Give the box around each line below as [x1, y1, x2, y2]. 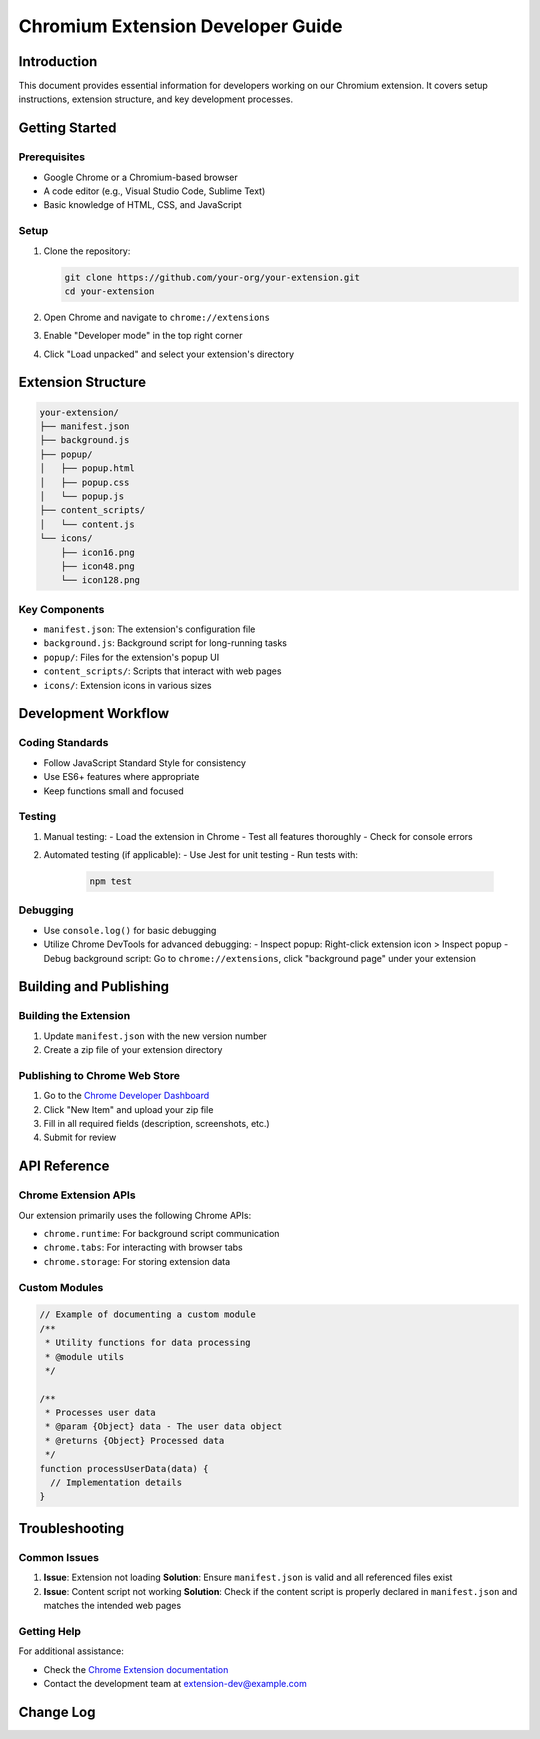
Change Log [18, 1703, 96, 1720]
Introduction [18, 53, 98, 70]
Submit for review [43, 1131, 117, 1144]
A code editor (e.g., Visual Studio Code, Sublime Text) [43, 185, 266, 197]
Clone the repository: [43, 245, 131, 257]
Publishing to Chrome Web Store [18, 1068, 180, 1082]
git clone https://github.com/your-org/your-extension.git [64, 271, 360, 283]
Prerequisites [18, 150, 85, 164]
